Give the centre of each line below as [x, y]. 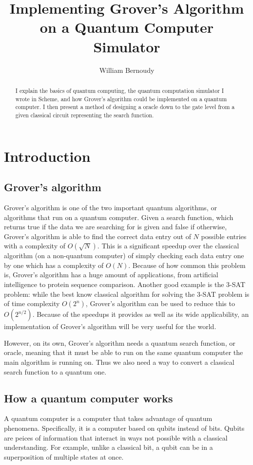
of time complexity [32, 303]
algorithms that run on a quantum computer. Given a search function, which [119, 217]
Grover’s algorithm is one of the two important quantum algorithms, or [110, 207]
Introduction [47, 156]
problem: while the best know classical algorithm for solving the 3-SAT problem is [127, 294]
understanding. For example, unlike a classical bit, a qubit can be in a [108, 447]
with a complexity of [35, 246]
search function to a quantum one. [55, 371]
